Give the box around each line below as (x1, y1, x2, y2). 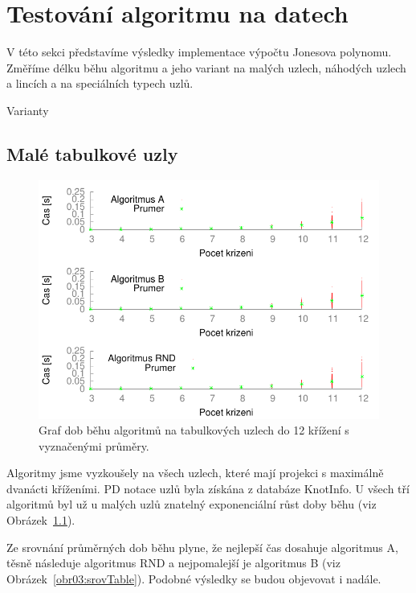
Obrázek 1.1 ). (6, 512, 75, 529)
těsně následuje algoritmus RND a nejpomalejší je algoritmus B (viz (6, 554, 341, 571)
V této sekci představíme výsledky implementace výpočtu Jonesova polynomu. (6, 43, 392, 60)
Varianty (6, 101, 49, 118)
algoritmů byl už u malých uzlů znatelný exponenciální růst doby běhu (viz (6, 496, 377, 513)
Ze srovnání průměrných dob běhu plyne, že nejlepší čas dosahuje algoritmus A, (6, 538, 398, 555)
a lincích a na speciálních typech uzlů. (6, 75, 194, 92)
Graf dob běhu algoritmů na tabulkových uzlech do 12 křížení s (39, 422, 349, 439)
